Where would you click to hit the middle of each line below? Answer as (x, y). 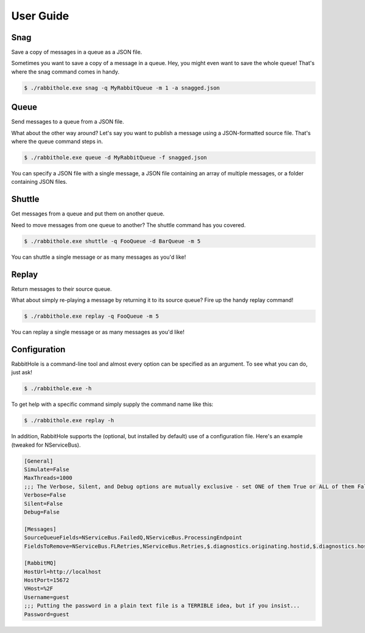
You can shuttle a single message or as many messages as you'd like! (99, 257)
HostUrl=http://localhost (63, 572)
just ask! (22, 372)
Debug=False (42, 512)
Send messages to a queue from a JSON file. (68, 122)
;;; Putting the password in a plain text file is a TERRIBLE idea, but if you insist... (162, 606)
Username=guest (47, 597)
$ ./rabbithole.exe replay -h (69, 421)
